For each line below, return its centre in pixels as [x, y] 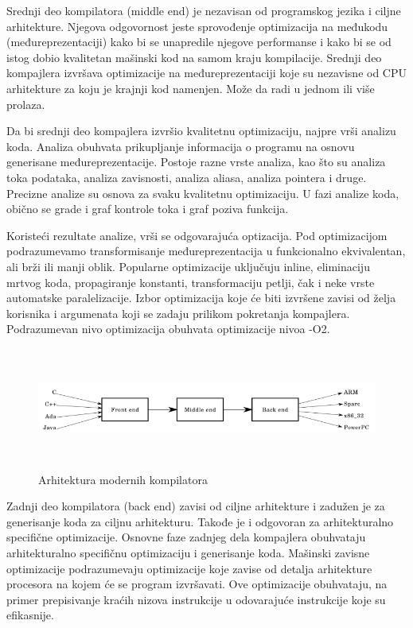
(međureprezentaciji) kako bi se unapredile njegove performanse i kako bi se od [199, 42]
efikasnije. [30, 615]
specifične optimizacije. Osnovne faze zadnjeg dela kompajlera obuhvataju [186, 537]
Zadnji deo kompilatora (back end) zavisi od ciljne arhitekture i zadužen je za [196, 506]
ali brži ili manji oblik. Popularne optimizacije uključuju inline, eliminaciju [188, 266]
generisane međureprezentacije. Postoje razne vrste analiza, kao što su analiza [196, 162]
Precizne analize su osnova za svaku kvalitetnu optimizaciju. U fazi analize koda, [203, 193]
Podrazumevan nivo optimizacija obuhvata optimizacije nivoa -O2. [168, 329]
